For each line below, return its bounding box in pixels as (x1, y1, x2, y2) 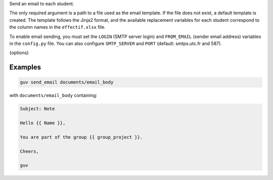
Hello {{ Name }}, (20, 120, 66, 126)
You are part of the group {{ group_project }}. (20, 134, 143, 140)
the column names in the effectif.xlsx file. (9, 24, 106, 30)
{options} (9, 50, 29, 56)
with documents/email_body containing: (9, 93, 98, 99)
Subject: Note (20, 106, 55, 112)
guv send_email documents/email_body (20, 79, 114, 85)
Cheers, (20, 148, 39, 154)
